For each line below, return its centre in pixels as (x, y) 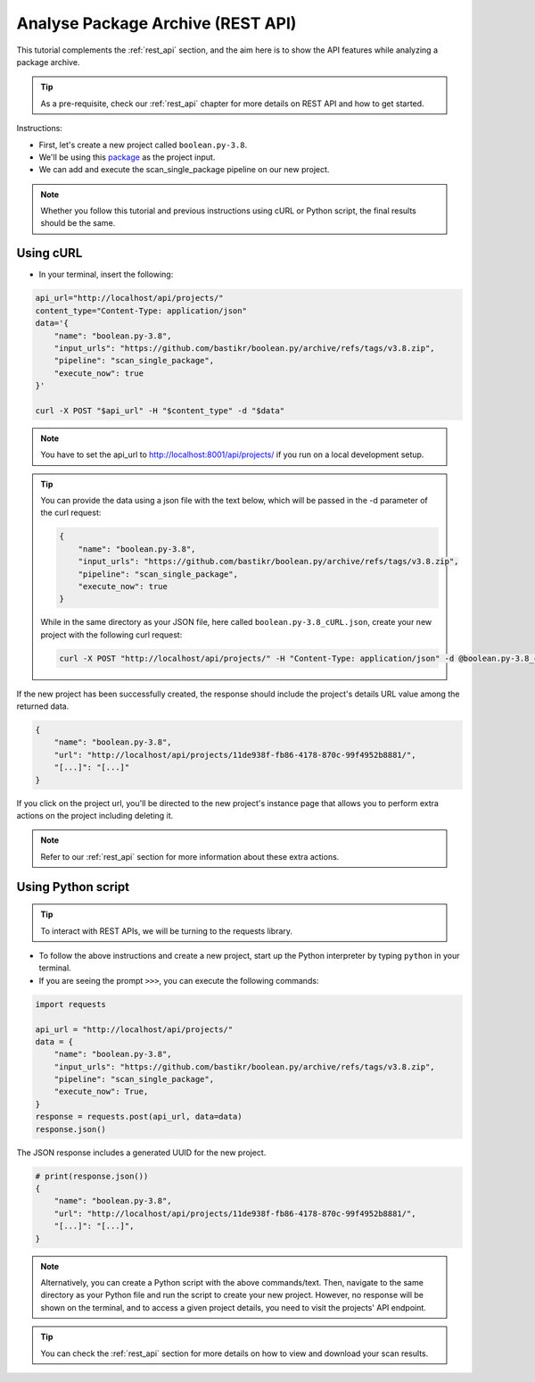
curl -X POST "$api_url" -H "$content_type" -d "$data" (160, 410)
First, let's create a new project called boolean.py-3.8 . (143, 145)
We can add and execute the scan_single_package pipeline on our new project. (184, 170)
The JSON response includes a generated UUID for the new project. (141, 1153)
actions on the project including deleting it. (95, 816)
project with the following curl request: (111, 635)
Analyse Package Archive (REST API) (156, 23)
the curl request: (71, 512)
